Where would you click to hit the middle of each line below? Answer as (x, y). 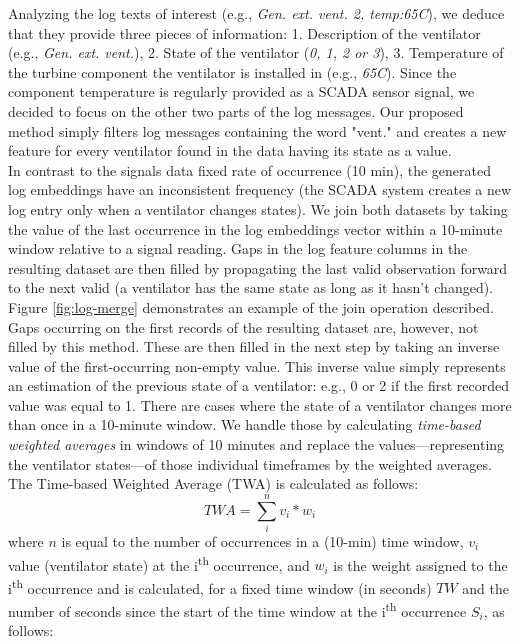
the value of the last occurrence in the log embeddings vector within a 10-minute (255, 228)
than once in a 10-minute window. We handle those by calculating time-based (244, 424)
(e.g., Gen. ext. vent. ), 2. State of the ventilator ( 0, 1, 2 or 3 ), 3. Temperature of (256, 52)
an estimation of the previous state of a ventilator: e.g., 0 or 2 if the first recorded (259, 385)
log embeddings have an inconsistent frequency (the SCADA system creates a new (260, 189)
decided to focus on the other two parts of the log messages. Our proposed (236, 110)
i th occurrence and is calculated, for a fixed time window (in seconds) (220, 586)
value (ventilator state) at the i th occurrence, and (159, 563)
